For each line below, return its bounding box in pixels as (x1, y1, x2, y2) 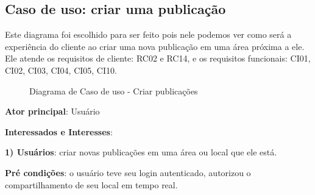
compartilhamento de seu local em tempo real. (5, 178, 178, 191)
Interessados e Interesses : (5, 125, 113, 138)
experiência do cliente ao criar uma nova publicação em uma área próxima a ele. (5, 40, 305, 52)
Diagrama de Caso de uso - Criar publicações (29, 84, 198, 97)
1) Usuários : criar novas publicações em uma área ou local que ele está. (5, 146, 277, 158)
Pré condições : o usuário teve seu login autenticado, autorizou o (5, 166, 251, 179)
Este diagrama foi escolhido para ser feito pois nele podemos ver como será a (5, 28, 292, 41)
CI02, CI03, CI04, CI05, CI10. (5, 63, 117, 76)
